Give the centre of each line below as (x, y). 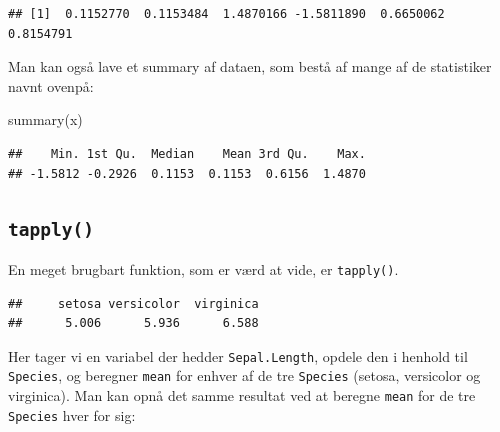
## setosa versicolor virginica (133, 303)
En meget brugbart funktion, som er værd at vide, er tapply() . (203, 268)
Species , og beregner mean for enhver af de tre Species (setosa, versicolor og (244, 375)
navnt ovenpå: (51, 85)
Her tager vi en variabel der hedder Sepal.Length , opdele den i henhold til (238, 355)
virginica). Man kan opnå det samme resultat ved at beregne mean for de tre (242, 395)
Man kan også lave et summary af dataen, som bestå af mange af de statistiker (250, 66)
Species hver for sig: (72, 414)
